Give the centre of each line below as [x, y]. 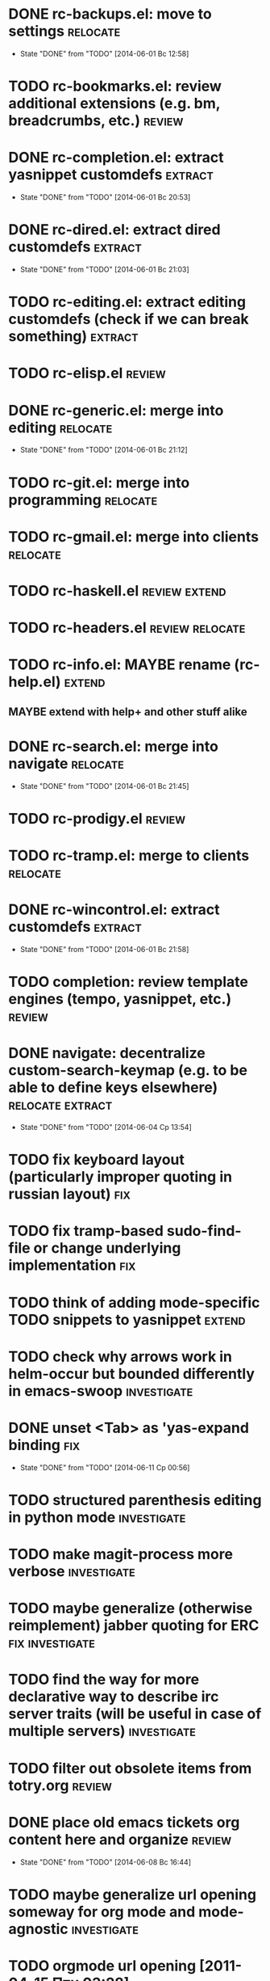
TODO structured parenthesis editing [135, 1500]
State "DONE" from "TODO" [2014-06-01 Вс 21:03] [104, 269]
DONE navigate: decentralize [107, 1054]
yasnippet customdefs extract [111, 175]
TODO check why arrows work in [120, 1357]
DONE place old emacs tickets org [124, 1822]
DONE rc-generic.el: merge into [116, 410]
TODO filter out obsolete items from [130, 1768]
